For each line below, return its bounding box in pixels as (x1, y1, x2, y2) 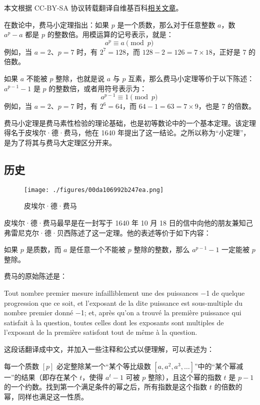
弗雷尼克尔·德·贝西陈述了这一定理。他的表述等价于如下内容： (4, 227, 211, 238)
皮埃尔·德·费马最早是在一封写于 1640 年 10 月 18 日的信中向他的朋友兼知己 (4, 218, 253, 228)
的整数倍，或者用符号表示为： (48, 83, 147, 93)
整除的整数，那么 (133, 244, 190, 255)
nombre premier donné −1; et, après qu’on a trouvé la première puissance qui (4, 307, 241, 318)
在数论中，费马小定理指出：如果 (4, 19, 109, 30)
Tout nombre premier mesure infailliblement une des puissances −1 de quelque (4, 288, 245, 298)
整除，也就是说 (55, 73, 105, 83)
